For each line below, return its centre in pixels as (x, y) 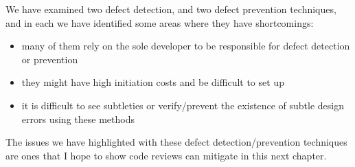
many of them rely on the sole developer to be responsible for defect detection (186, 46)
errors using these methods (78, 119)
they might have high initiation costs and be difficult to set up (153, 82)
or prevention (50, 59)
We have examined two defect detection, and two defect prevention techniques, (171, 9)
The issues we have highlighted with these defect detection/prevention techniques (176, 142)
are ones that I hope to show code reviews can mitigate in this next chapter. (166, 155)
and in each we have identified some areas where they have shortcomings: (160, 22)
